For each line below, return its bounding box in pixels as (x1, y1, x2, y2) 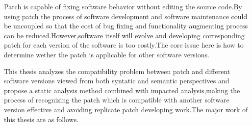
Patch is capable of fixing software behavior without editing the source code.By (4, 1, 242, 11)
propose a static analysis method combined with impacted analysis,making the (4, 85, 240, 95)
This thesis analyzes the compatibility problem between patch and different (4, 66, 230, 76)
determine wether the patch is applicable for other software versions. (4, 49, 209, 59)
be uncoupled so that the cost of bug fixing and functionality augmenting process (4, 21, 248, 31)
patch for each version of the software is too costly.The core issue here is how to (4, 40, 244, 50)
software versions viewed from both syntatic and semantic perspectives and (4, 76, 229, 86)
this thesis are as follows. (4, 114, 79, 124)
